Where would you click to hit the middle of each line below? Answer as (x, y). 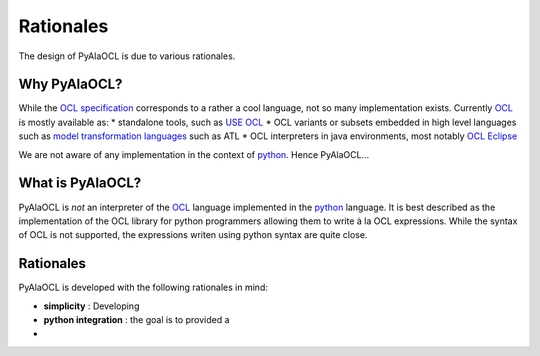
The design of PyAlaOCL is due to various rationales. (127, 56)
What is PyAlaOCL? (80, 183)
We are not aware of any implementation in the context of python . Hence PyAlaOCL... (194, 154)
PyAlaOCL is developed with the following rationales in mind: (143, 287)
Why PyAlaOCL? (70, 84)
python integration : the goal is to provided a (136, 319)
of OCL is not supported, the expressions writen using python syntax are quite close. (193, 235)
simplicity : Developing (91, 306)
